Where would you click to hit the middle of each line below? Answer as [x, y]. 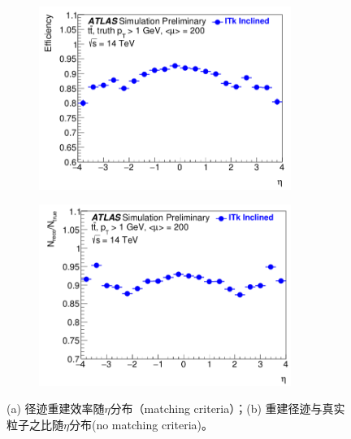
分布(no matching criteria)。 [141, 424]
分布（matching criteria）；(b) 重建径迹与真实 [227, 408]
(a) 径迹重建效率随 [56, 408]
